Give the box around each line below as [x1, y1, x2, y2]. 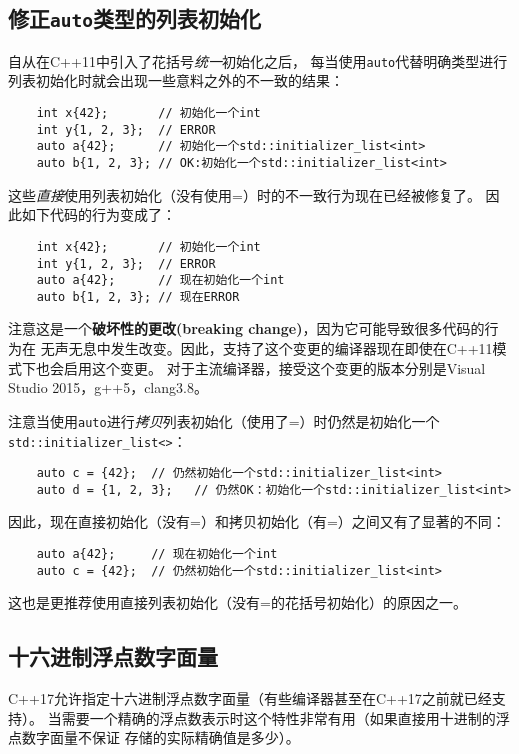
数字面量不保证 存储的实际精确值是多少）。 [21, 727, 300, 748]
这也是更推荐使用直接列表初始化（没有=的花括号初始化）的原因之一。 [8, 592, 467, 613]
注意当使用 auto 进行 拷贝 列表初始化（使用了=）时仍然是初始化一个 [8, 410, 440, 431]
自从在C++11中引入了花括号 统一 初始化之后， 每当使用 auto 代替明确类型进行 [8, 50, 508, 71]
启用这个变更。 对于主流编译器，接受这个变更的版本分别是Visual [63, 357, 486, 378]
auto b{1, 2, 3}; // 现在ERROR [36, 289, 240, 304]
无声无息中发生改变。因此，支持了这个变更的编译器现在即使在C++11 [40, 338, 493, 359]
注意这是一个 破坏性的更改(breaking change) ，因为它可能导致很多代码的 [8, 318, 485, 339]
